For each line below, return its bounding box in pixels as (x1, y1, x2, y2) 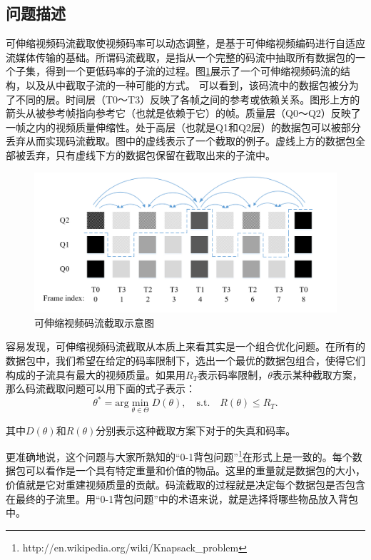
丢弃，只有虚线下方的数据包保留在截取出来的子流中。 (25, 147, 275, 162)
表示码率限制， (198, 367, 268, 382)
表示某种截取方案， (272, 367, 362, 382)
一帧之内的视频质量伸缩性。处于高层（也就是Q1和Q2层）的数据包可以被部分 (6, 119, 361, 134)
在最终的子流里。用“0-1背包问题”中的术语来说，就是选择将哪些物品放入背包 (6, 491, 358, 506)
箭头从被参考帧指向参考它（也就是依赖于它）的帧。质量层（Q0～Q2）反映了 (6, 106, 361, 121)
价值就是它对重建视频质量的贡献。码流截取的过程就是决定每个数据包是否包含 (6, 477, 365, 492)
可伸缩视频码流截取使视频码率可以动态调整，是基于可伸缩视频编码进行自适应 (6, 36, 365, 51)
